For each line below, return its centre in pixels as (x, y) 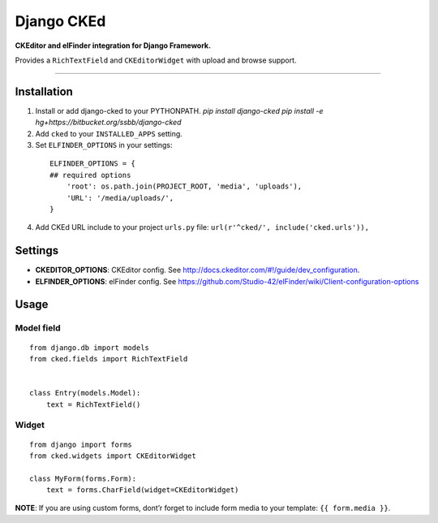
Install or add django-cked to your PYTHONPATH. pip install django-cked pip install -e (179, 110)
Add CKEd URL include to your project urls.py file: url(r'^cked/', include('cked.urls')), (202, 227)
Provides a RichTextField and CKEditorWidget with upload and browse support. (156, 60)
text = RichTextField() (93, 404)
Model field (38, 328)
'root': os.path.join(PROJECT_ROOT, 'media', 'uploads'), (184, 186)
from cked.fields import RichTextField (109, 359)
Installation (44, 91)
